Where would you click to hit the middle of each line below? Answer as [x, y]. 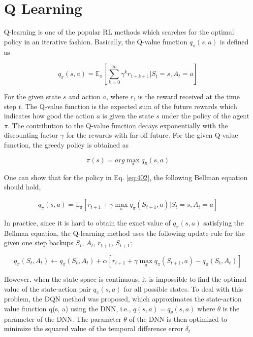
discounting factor [31, 135]
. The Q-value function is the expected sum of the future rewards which [129, 106]
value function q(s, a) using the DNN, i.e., [67, 308]
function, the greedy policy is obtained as [66, 145]
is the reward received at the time [189, 96]
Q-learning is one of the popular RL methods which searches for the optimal [119, 32]
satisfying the [224, 223]
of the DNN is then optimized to [178, 318]
